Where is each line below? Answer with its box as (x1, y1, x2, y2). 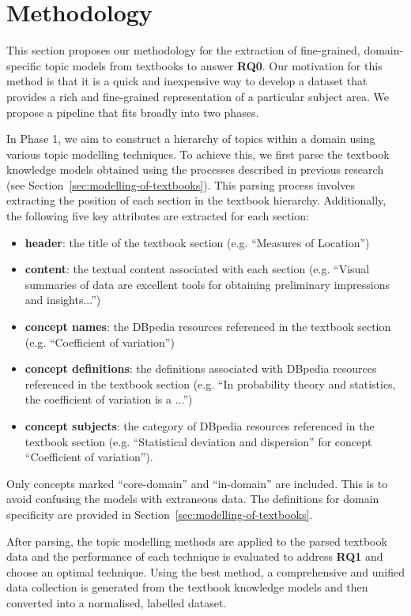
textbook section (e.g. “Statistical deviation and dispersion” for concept (25, 433, 372, 449)
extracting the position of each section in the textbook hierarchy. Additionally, (6, 192, 386, 208)
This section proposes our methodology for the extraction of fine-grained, (6, 42, 360, 58)
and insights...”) (25, 291, 101, 308)
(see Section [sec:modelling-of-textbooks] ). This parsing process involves (6, 176, 355, 193)
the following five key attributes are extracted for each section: (6, 208, 309, 224)
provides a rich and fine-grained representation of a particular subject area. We (6, 88, 389, 104)
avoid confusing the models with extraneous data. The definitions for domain (6, 490, 379, 507)
